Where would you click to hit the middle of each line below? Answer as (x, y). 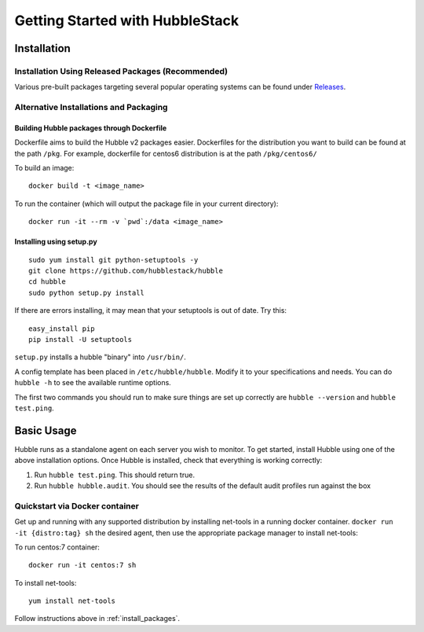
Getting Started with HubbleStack (127, 20)
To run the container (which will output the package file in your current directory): (146, 204)
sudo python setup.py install (87, 292)
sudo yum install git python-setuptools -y (113, 260)
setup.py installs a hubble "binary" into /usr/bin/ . (100, 357)
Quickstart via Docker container (77, 505)
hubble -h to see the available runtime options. (93, 383)
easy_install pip (62, 329)
